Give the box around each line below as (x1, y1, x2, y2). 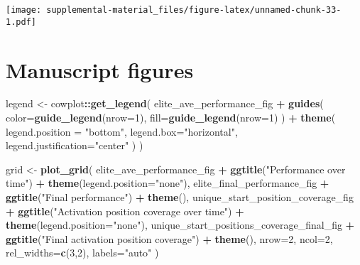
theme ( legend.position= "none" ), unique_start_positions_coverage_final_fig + (6, 217, 355, 232)
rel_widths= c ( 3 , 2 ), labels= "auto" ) (6, 245, 159, 260)
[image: (6, 5, 42, 15)
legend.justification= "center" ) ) (6, 138, 143, 153)
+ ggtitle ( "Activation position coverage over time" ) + (6, 203, 244, 218)
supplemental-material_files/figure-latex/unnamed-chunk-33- (46, 5, 342, 15)
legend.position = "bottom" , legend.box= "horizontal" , (6, 124, 238, 139)
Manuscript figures (6, 55, 194, 84)
